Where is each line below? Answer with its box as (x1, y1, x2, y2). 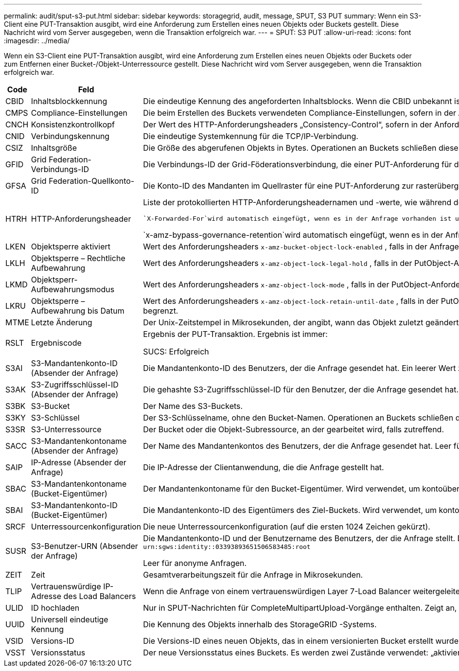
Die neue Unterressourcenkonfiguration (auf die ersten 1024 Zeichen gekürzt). (143, 522, 430, 531)
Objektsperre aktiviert (31, 242, 110, 251)
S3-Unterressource (31, 424, 102, 434)
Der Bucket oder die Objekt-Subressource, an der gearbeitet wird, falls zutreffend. (143, 424, 444, 434)
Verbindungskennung (31, 131, 110, 141)
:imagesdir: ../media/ (4, 36, 70, 45)
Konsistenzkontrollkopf (31, 120, 115, 129)
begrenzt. (143, 306, 178, 316)
